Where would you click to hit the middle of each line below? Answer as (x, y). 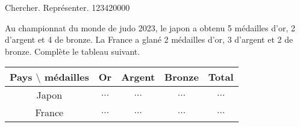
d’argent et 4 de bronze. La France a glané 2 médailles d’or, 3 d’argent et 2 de (149, 39)
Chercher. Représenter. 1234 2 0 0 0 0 (67, 7)
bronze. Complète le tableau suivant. (73, 51)
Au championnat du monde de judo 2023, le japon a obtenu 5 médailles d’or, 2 (150, 27)
